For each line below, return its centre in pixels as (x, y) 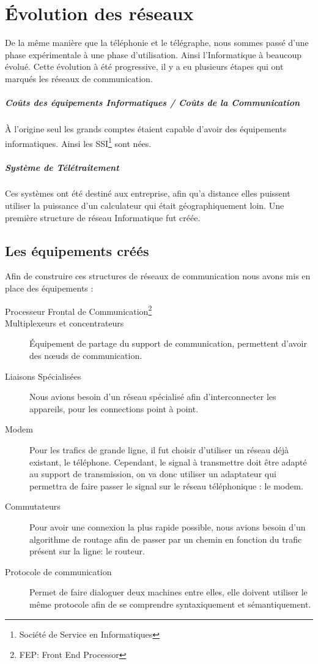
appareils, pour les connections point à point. (114, 408)
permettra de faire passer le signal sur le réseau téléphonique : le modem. (166, 485)
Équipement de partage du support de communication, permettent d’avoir (168, 343)
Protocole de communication (58, 571)
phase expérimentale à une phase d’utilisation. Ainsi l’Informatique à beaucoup (153, 54)
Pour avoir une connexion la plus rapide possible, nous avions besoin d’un (168, 527)
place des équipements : (49, 288)
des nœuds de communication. (86, 356)
